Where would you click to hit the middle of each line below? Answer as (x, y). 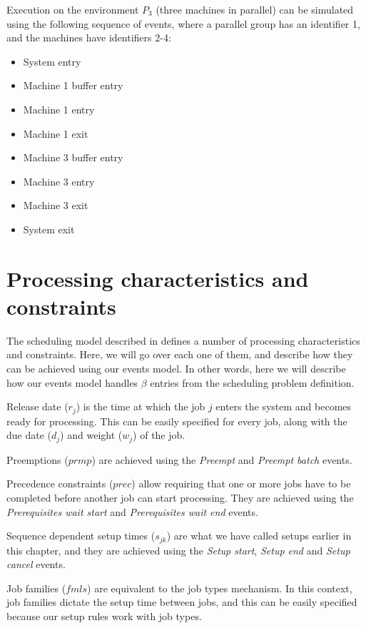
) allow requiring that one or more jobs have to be (241, 483)
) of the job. (159, 435)
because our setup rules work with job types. (104, 616)
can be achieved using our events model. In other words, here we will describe (176, 369)
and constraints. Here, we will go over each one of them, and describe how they (180, 354)
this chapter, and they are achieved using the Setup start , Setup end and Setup (178, 550)
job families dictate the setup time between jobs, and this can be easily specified (182, 602)
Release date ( (37, 406)
